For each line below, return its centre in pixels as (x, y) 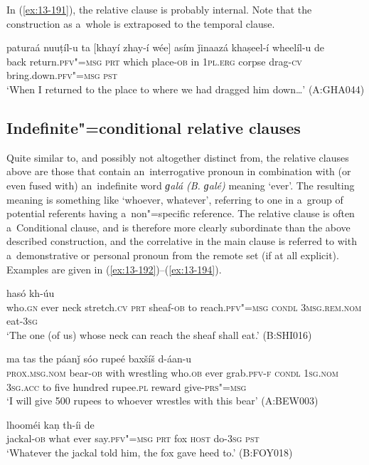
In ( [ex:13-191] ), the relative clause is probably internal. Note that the (159, 9)
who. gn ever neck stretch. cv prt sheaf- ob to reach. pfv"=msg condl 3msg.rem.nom (184, 307)
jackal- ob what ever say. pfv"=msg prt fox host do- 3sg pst (133, 438)
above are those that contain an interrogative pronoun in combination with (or (179, 171)
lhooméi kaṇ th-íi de (50, 424)
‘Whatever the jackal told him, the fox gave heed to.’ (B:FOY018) (150, 453)
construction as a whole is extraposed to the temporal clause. (141, 23)
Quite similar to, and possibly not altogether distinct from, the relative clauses (178, 157)
